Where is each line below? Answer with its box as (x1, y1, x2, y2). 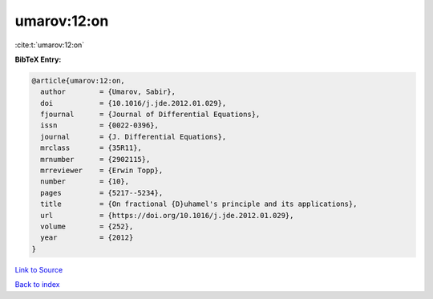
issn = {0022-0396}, (40, 121, 160, 130)
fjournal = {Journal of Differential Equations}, (40, 110, 261, 119)
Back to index (14, 280, 60, 289)
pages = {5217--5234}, (40, 188, 164, 197)
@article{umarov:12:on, (31, 76, 126, 85)
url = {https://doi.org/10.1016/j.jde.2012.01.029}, (40, 211, 294, 220)
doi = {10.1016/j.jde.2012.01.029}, (40, 99, 227, 107)
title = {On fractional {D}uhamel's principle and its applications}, (40, 200, 358, 208)
